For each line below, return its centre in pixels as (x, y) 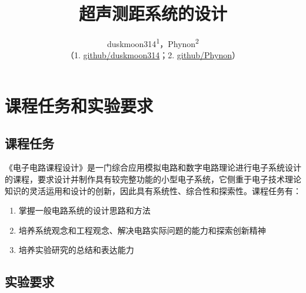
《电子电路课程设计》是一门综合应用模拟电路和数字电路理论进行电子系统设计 (153, 167)
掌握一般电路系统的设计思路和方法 (84, 210)
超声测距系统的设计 (153, 13)
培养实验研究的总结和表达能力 (76, 250)
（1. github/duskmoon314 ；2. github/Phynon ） (153, 55)
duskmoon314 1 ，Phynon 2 (153, 43)
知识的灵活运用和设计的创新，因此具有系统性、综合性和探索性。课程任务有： (153, 190)
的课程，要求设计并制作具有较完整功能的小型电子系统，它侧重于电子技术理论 (153, 179)
